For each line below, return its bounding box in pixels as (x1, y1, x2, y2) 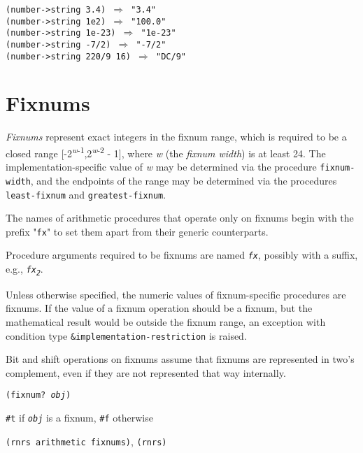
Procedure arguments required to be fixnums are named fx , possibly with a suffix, (6, 247, 358, 262)
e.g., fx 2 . (6, 261, 43, 277)
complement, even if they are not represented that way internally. (6, 365, 286, 380)
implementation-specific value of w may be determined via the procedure (6, 159, 317, 174)
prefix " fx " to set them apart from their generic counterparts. (6, 224, 269, 238)
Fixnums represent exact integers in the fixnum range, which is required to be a (6, 129, 347, 144)
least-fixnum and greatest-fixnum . (6, 187, 166, 201)
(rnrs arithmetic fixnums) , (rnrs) (6, 433, 167, 448)
